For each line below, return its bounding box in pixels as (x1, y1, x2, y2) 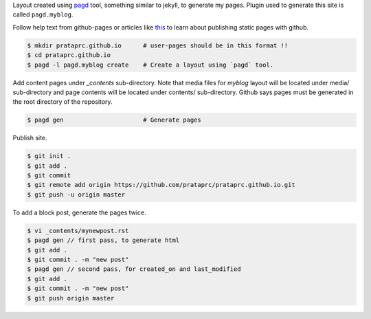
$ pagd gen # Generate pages (27, 116, 202, 124)
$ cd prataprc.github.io (27, 52, 111, 59)
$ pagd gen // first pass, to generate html (27, 236, 180, 244)
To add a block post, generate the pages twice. (12, 208, 147, 217)
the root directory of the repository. (12, 98, 113, 106)
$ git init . (27, 152, 71, 160)
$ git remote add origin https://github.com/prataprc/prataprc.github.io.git (27, 181, 295, 189)
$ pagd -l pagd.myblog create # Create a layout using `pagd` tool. (27, 60, 274, 69)
